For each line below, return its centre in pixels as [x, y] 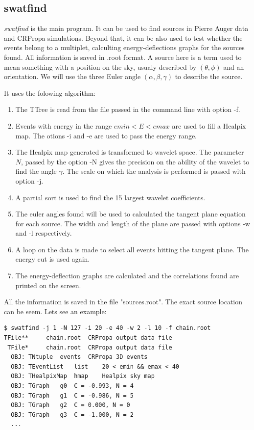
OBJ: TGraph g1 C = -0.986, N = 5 [72, 395]
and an [234, 67]
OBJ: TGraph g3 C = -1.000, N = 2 [72, 415]
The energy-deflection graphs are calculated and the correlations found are [127, 276]
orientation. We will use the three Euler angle [72, 76]
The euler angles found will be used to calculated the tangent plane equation [130, 214]
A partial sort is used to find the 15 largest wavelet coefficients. [110, 197]
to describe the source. [209, 76]
